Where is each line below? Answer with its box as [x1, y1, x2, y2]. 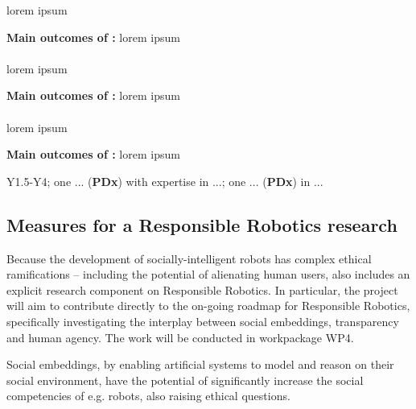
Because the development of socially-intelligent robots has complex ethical [6, 250, 372, 266]
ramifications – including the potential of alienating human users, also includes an [6, 266, 410, 283]
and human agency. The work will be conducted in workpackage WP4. [6, 328, 354, 345]
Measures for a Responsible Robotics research [6, 212, 397, 237]
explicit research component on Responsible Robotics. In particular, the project [6, 281, 398, 298]
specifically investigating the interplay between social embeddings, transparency [6, 312, 399, 329]
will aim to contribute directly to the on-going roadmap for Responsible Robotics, [6, 297, 410, 314]
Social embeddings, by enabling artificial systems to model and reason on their [6, 356, 394, 373]
